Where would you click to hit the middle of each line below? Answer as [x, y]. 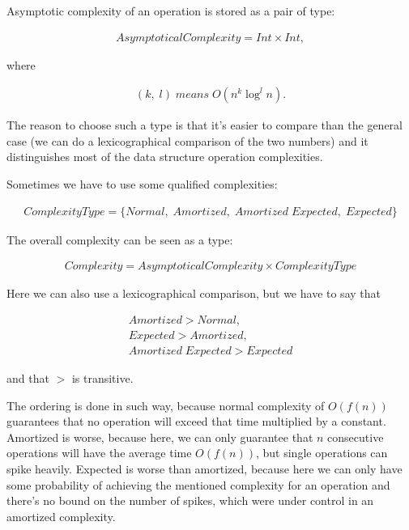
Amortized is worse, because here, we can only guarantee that [160, 437]
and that [28, 377]
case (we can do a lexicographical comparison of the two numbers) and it [187, 140]
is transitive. [102, 377]
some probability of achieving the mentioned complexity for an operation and [198, 484]
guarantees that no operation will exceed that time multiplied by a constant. [196, 421]
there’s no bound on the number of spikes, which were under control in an [190, 500]
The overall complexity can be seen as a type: [120, 239]
